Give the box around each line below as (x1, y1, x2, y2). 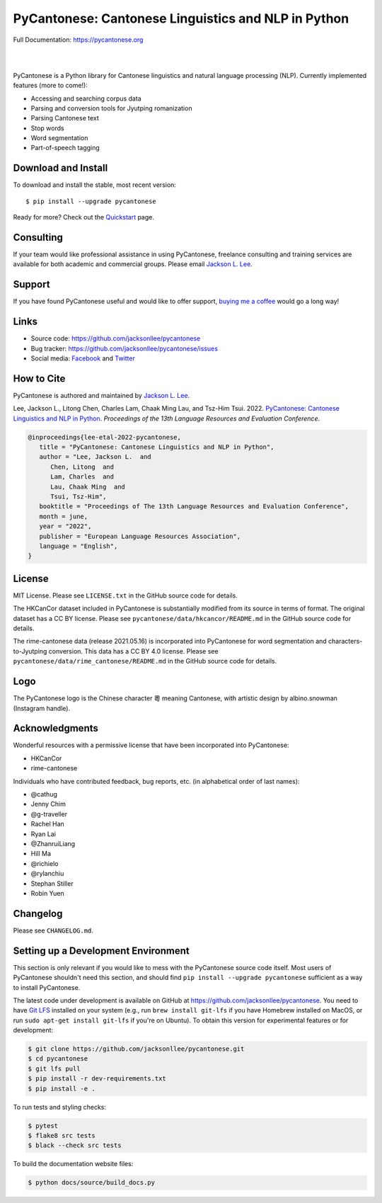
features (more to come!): (13, 81, 88, 90)
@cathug (30, 790, 58, 798)
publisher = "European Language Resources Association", (39, 532, 241, 540)
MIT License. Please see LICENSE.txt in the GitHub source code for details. (13, 591, 238, 600)
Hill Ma (30, 850, 52, 858)
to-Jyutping (13, 646, 47, 655)
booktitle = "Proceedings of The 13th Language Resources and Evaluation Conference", (39, 503, 349, 511)
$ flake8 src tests (28, 1131, 95, 1139)
